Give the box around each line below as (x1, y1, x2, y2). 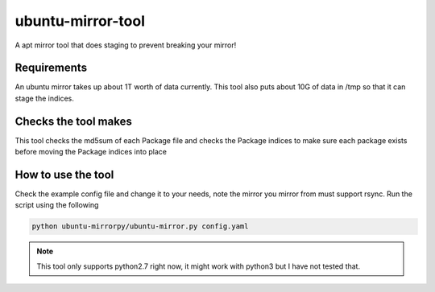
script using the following (14, 200, 99, 210)
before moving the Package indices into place (14, 147, 167, 157)
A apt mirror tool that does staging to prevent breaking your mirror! (14, 40, 237, 50)
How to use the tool (14, 167, 114, 181)
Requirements (14, 61, 88, 75)
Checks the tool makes (14, 114, 132, 128)
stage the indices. (14, 93, 74, 103)
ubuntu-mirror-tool (14, 12, 145, 30)
